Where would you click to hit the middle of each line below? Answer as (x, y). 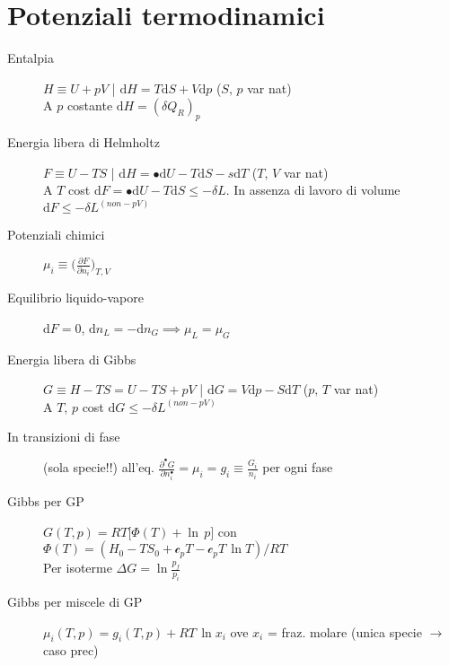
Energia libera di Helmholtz (84, 142)
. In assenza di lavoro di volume (313, 190)
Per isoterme (78, 568)
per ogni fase (298, 467)
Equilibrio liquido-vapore (75, 298)
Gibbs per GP (46, 501)
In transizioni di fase (64, 437)
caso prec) (71, 650)
